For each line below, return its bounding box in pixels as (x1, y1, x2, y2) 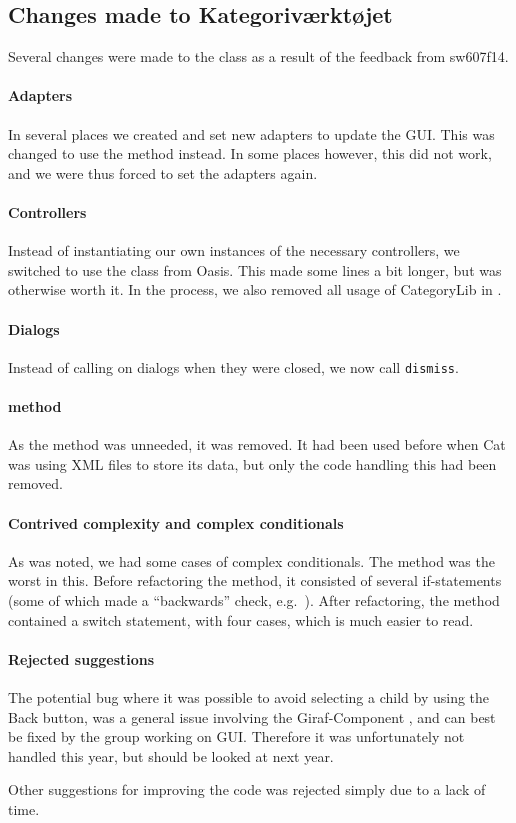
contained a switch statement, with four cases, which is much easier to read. (8, 609, 474, 630)
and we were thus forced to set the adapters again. (8, 162, 318, 183)
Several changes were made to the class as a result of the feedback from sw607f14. (8, 46, 509, 67)
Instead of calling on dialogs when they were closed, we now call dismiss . (8, 356, 459, 377)
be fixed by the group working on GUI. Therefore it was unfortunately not (8, 726, 465, 747)
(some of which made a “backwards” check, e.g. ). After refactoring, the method (8, 589, 500, 610)
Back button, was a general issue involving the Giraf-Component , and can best (8, 706, 496, 727)
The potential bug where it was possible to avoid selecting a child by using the (8, 686, 490, 707)
